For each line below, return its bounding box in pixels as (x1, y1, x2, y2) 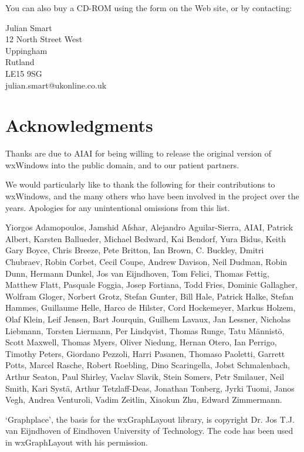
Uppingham (5, 44, 48, 56)
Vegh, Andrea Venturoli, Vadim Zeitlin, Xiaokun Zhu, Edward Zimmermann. (5, 393, 282, 406)
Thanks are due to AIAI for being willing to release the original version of (5, 147, 272, 159)
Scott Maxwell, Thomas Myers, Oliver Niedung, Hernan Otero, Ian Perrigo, (5, 336, 277, 348)
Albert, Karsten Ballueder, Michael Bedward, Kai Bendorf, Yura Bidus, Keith (5, 232, 286, 244)
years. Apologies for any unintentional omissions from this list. (5, 201, 230, 213)
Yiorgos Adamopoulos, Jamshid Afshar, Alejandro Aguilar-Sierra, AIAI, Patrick (5, 221, 293, 233)
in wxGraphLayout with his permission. (5, 436, 148, 448)
